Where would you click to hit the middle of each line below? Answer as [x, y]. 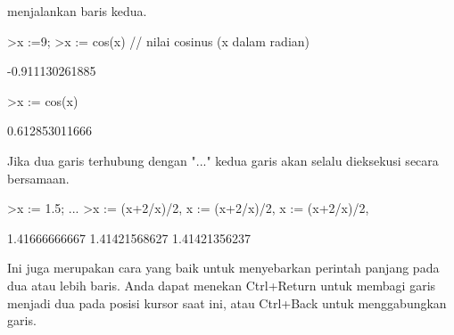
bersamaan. [38, 178]
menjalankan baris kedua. [77, 11]
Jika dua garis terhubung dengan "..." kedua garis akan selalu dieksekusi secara [223, 160]
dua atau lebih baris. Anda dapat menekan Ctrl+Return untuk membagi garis [222, 285]
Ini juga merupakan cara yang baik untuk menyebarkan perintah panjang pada [223, 268]
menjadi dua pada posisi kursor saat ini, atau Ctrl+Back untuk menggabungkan [227, 302]
